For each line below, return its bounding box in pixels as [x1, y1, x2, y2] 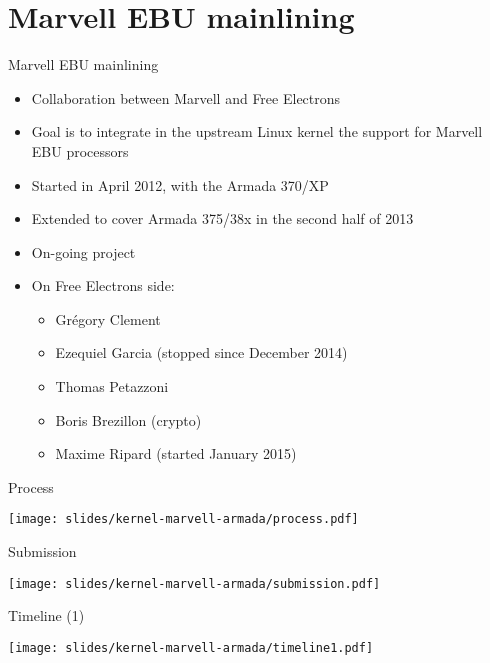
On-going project [31, 241, 136, 262]
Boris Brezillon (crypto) [55, 409, 202, 430]
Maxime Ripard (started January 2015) [55, 443, 297, 464]
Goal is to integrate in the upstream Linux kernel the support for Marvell [31, 121, 483, 142]
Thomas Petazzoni [55, 376, 169, 397]
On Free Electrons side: [31, 275, 175, 296]
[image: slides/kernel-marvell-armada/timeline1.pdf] [8, 640, 374, 655]
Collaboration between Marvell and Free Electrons [31, 87, 341, 108]
